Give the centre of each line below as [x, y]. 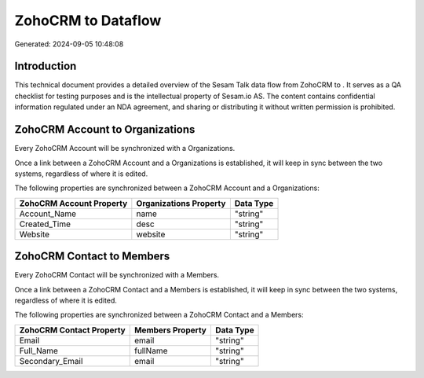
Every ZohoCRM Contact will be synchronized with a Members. [117, 275]
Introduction [46, 66]
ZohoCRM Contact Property [72, 330]
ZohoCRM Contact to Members [92, 257]
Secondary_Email [51, 361]
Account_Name [48, 214]
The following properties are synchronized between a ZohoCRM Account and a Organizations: [167, 188]
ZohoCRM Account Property [73, 203]
